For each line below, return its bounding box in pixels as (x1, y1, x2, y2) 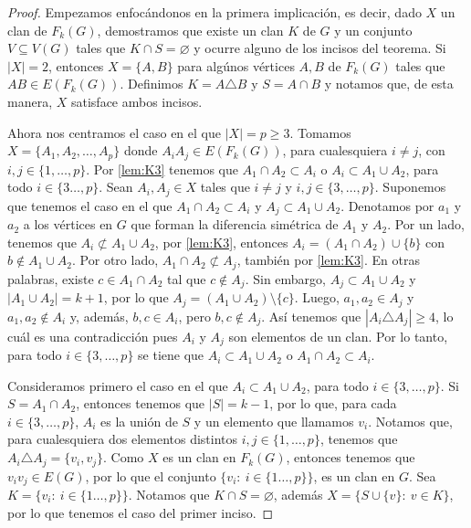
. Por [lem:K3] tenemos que (86, 159, 238, 178)
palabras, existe (7, 269, 94, 288)
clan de (7, 20, 47, 39)
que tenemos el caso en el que (7, 195, 173, 215)
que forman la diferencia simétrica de (131, 215, 339, 234)
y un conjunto (334, 20, 413, 39)
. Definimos (120, 74, 183, 93)
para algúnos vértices (177, 56, 295, 75)
